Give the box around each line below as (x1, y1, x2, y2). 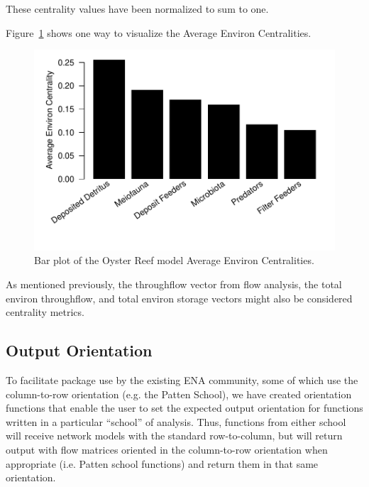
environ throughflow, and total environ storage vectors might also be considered (6, 290, 353, 305)
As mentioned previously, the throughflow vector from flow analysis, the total (6, 277, 342, 292)
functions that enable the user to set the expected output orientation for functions (6, 400, 363, 415)
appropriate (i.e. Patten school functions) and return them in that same (6, 456, 319, 471)
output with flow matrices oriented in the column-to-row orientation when (6, 442, 328, 456)
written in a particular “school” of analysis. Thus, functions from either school (6, 414, 346, 429)
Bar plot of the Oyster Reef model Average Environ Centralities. (34, 253, 314, 268)
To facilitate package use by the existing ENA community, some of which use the (6, 373, 358, 388)
